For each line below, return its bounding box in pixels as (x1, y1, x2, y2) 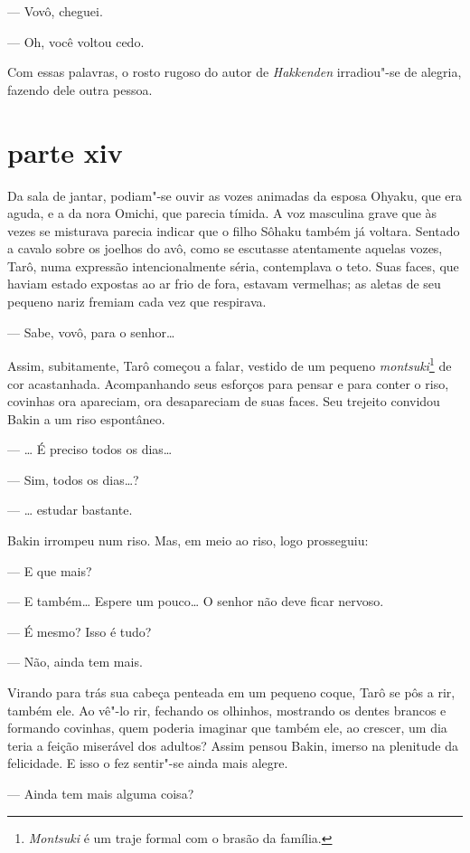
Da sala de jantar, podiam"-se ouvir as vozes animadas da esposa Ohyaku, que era (7, 185, 463, 204)
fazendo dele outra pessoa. (7, 80, 153, 99)
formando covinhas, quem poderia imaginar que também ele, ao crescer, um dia (7, 718, 447, 737)
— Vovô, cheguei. (7, 2, 103, 20)
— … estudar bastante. (7, 500, 133, 519)
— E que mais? (7, 561, 92, 580)
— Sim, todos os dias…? (7, 469, 139, 488)
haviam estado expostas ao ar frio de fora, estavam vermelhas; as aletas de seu (7, 274, 441, 293)
